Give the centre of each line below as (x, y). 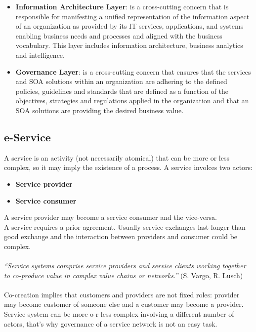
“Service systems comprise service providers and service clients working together (125, 266)
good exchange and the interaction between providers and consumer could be (121, 236)
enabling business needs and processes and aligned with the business (119, 35)
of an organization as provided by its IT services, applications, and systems (129, 26)
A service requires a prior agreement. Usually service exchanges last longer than (125, 227)
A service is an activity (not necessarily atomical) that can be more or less (117, 157)
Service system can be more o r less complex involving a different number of (119, 314)
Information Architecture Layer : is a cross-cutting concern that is (122, 6)
